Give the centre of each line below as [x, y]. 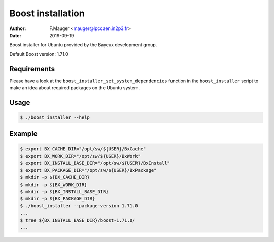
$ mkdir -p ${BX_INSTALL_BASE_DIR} [64, 191]
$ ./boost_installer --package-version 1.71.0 [79, 206]
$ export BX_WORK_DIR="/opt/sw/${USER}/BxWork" [80, 156]
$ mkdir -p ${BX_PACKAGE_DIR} [58, 199]
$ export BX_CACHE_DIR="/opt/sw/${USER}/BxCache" [83, 149]
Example [23, 134]
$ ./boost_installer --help [55, 118]
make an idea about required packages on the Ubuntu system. [75, 88]
